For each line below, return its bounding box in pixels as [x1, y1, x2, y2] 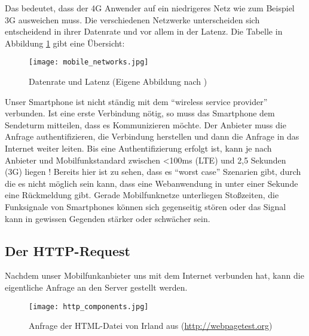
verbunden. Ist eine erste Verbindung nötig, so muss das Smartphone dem [5, 107, 275, 119]
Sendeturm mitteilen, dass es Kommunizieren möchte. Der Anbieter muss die [5, 118, 286, 131]
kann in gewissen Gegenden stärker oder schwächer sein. [5, 212, 210, 224]
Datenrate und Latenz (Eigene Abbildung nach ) [29, 75, 207, 88]
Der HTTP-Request [5, 241, 130, 260]
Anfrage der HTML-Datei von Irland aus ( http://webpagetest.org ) [29, 319, 273, 332]
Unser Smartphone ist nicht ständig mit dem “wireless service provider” [5, 95, 268, 107]
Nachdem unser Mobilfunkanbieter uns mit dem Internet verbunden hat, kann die [5, 269, 304, 282]
